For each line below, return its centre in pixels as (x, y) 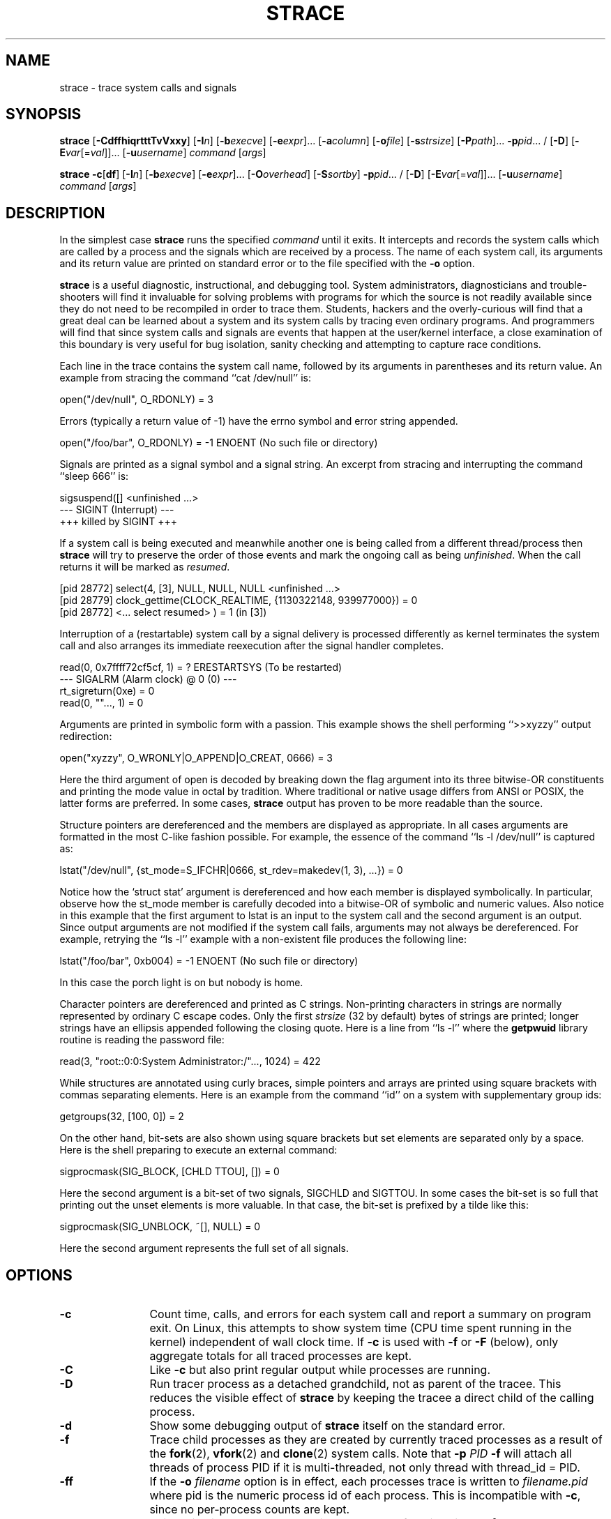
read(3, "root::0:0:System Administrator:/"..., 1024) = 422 (190, 1061)
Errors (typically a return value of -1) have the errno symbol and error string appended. (259, 421)
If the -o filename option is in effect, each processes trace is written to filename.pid (369, 1482)
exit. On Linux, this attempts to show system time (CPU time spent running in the (361, 1328)
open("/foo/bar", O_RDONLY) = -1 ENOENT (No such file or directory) (219, 443)
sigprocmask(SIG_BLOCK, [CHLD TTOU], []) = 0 (169, 1172)
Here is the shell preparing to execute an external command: (198, 1150)
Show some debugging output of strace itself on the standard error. (327, 1426)
